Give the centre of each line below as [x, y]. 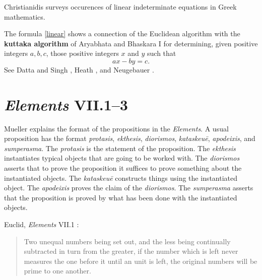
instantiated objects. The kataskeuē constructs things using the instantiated [121, 178]
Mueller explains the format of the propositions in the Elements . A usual [116, 128]
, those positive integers [82, 53]
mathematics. [25, 16]
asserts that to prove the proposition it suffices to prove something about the [123, 168]
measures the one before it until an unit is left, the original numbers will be [141, 261]
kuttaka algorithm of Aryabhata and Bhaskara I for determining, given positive [131, 43]
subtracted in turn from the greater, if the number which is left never [131, 251]
